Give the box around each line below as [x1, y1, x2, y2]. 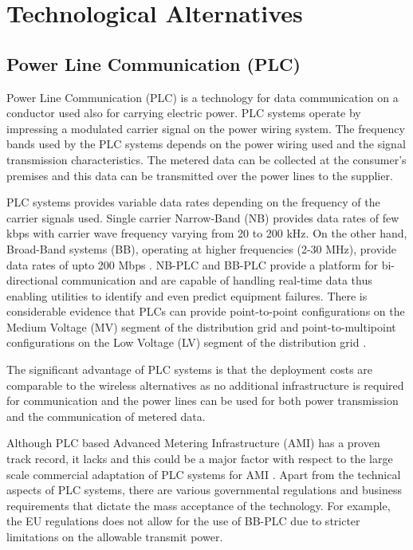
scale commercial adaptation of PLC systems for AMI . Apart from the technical [6, 466, 401, 482]
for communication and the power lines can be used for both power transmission [6, 392, 399, 409]
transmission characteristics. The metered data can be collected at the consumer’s [6, 151, 407, 167]
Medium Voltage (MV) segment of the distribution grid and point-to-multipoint [6, 318, 396, 335]
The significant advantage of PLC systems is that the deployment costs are [6, 361, 373, 378]
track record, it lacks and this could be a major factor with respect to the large [6, 450, 393, 467]
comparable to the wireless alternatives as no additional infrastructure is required [6, 376, 404, 393]
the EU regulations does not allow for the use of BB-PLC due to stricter [6, 513, 360, 529]
